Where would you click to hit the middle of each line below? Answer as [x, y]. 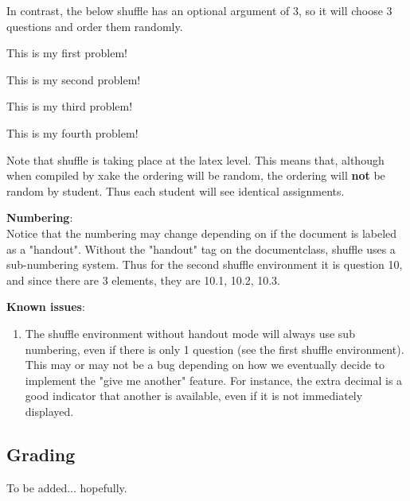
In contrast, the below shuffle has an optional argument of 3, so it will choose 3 [199, 10]
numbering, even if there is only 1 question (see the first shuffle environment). [215, 349]
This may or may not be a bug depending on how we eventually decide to [205, 365]
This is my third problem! [70, 106]
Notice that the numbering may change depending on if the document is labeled [202, 233]
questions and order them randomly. [95, 26]
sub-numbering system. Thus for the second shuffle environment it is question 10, [205, 264]
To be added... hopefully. [67, 487]
